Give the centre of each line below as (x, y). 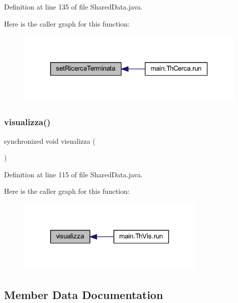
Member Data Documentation (84, 294)
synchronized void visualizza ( (50, 140)
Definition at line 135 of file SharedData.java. (73, 7)
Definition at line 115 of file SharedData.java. (73, 174)
